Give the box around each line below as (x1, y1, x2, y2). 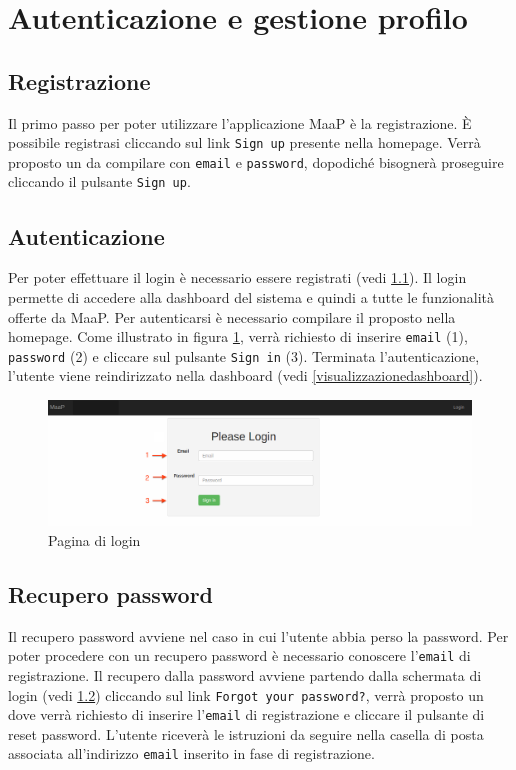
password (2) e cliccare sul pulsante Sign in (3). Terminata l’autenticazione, (8, 345, 480, 366)
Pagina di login (48, 529, 141, 550)
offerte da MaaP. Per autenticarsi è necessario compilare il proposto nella (8, 306, 456, 327)
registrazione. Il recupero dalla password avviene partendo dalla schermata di (8, 664, 482, 685)
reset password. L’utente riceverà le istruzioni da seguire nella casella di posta (8, 723, 484, 744)
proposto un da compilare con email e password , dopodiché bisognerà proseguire (8, 151, 504, 172)
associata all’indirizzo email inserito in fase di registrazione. (8, 743, 375, 764)
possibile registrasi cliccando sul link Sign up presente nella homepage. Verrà (8, 132, 481, 153)
